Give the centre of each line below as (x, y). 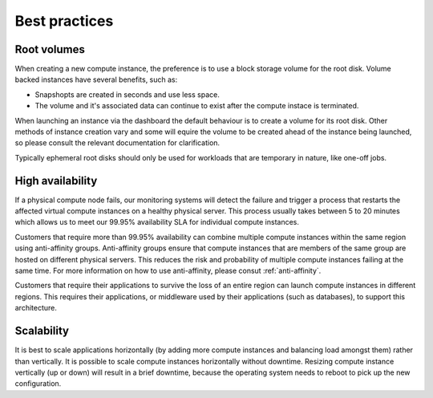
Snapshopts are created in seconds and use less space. (127, 94)
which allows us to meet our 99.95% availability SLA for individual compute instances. (157, 222)
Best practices (64, 21)
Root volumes (50, 49)
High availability (56, 181)
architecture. (36, 308)
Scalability (42, 331)
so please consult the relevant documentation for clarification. (117, 143)
